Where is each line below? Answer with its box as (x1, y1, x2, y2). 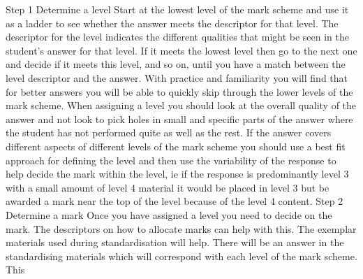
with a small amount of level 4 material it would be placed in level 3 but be (6, 180, 329, 194)
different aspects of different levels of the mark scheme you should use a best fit (6, 138, 346, 153)
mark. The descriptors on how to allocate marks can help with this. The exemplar (6, 221, 357, 236)
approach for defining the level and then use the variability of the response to (6, 152, 336, 167)
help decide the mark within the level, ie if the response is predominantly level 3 (6, 166, 349, 181)
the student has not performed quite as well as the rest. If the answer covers (6, 125, 332, 140)
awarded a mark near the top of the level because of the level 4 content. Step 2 (6, 194, 343, 208)
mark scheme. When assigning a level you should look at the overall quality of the (6, 98, 357, 113)
